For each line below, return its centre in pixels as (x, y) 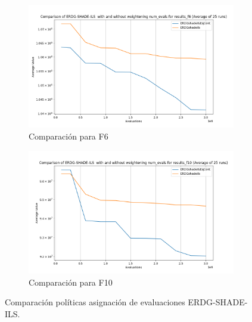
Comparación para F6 (69, 136)
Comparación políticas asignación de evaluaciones (95, 302)
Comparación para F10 (71, 282)
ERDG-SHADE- (218, 302)
